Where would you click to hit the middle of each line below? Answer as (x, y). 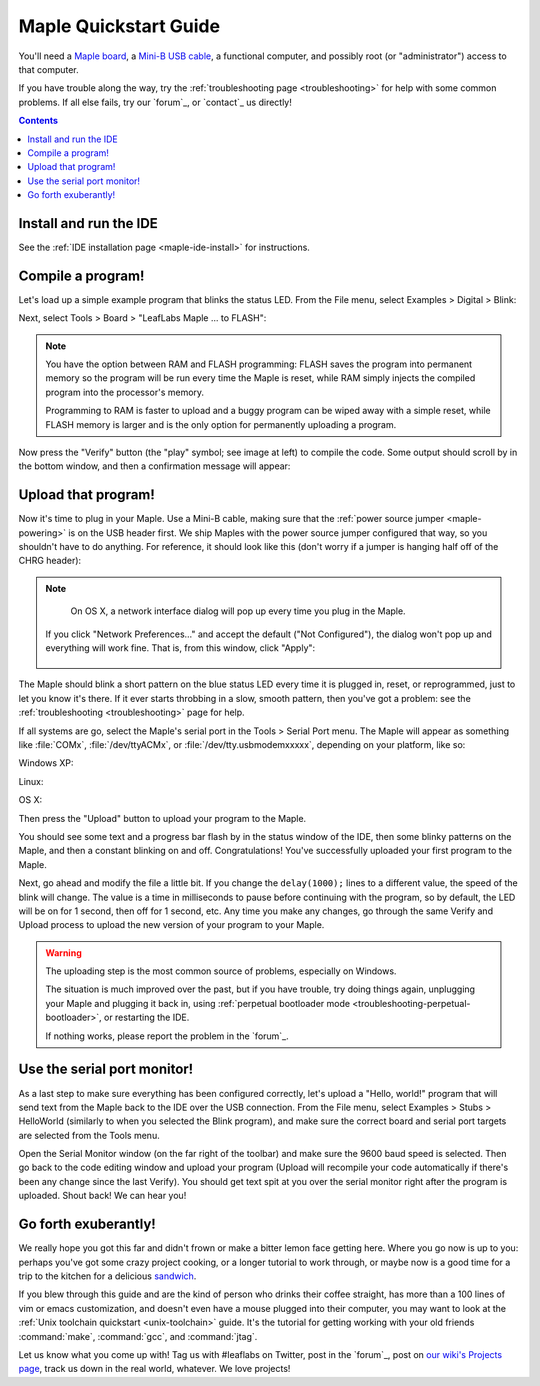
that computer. (48, 69)
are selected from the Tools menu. (89, 1135)
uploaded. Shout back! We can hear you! (102, 1196)
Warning (63, 952)
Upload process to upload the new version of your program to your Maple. (171, 925)
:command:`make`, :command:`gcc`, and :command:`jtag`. (138, 1336)
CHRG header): (50, 561)
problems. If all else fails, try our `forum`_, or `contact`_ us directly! (155, 102)
